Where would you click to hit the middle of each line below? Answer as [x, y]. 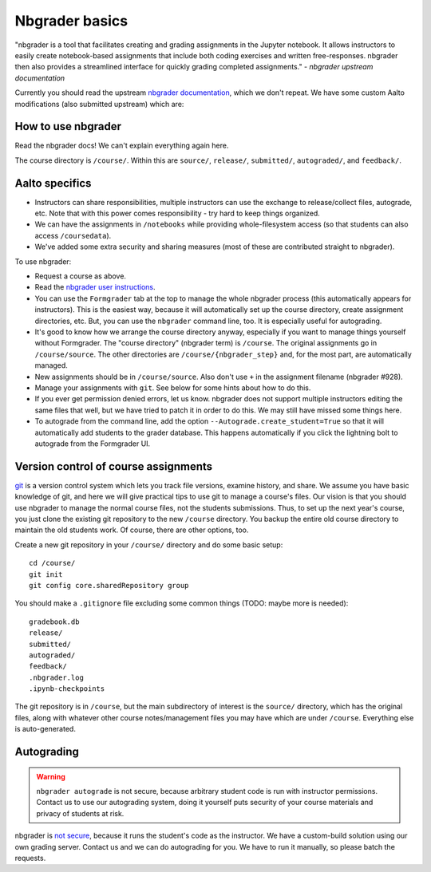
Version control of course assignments [114, 466]
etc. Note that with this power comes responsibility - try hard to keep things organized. [178, 213]
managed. [51, 365]
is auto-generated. [45, 729]
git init [46, 574]
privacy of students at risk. [80, 813]
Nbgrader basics [71, 21]
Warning [51, 776]
